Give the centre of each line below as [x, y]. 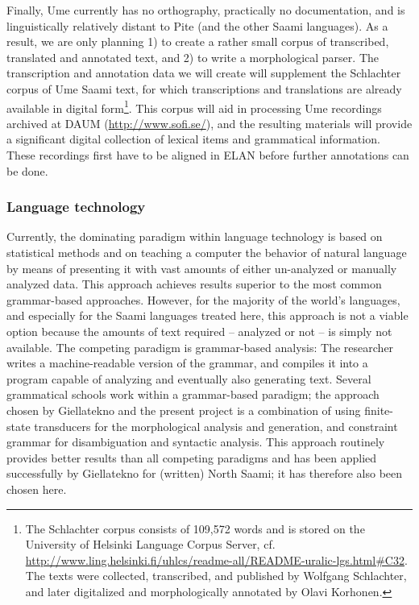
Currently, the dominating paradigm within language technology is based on [195, 236]
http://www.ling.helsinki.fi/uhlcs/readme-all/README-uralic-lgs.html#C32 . [216, 559]
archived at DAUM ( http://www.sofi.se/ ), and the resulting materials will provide [209, 123]
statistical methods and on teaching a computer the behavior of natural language [207, 252]
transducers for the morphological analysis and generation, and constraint [216, 426]
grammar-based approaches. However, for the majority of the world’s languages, [203, 299]
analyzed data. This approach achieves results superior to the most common [194, 284]
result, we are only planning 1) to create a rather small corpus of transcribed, [198, 41]
